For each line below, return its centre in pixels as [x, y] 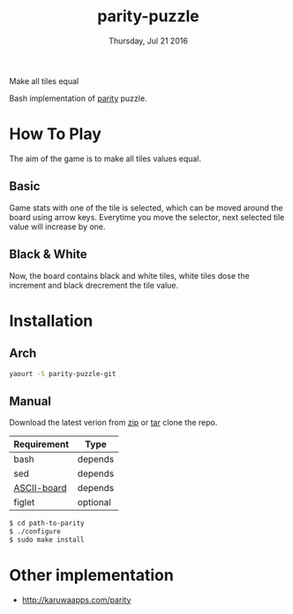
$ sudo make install [47, 540]
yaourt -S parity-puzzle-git [63, 373]
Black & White [48, 254]
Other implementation [91, 575]
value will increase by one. [57, 226]
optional [94, 503]
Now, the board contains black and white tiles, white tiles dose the [129, 275]
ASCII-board [41, 488]
